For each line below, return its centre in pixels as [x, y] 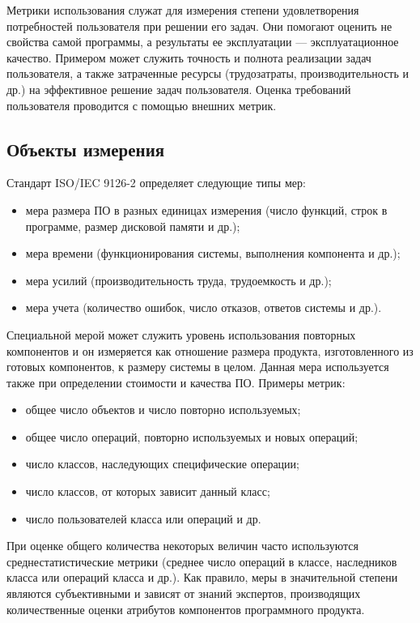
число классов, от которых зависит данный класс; [148, 491]
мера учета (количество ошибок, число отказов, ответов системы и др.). [204, 307]
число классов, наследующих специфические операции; [162, 464]
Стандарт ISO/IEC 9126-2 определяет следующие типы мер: [156, 183]
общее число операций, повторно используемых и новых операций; [192, 436]
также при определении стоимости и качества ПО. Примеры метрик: [176, 382]
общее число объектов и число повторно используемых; [163, 410]
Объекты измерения [86, 149]
